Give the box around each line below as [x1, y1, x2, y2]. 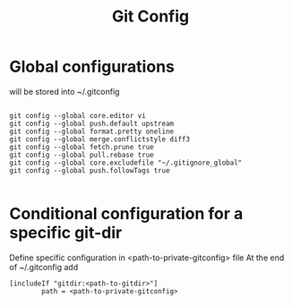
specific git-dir [9, 223, 123, 243]
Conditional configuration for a [9, 204, 244, 225]
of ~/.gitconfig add [9, 261, 79, 272]
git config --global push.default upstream [9, 119, 175, 128]
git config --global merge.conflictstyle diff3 [9, 134, 191, 144]
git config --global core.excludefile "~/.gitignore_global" [9, 158, 243, 167]
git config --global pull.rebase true [9, 150, 154, 159]
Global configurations [9, 56, 175, 77]
